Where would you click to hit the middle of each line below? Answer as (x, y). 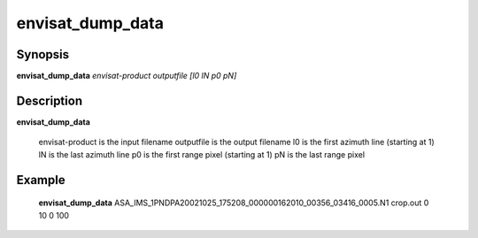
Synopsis (43, 54)
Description (50, 100)
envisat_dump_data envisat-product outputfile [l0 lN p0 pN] (127, 76)
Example (41, 180)
